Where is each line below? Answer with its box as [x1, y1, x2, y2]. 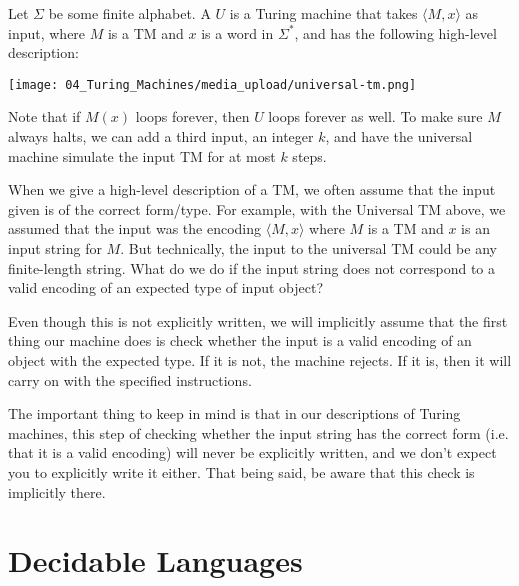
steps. [292, 145, 327, 166]
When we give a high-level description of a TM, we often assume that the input [8, 179, 496, 200]
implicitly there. [8, 481, 106, 502]
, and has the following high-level [294, 22, 497, 43]
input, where [8, 22, 86, 43]
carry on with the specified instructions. [8, 369, 252, 390]
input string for [8, 238, 102, 258]
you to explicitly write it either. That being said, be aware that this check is [8, 461, 475, 482]
